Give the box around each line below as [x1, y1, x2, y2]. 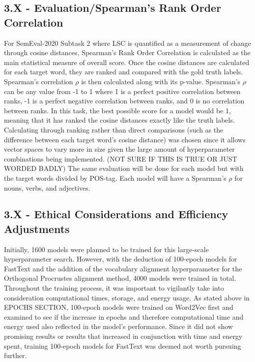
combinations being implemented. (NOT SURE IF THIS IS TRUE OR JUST [4, 153, 237, 164]
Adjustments [4, 221, 70, 236]
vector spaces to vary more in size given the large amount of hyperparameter [4, 144, 235, 154]
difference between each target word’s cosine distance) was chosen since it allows [4, 134, 246, 144]
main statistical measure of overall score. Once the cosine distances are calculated [4, 57, 250, 67]
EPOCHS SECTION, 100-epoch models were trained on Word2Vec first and [4, 302, 233, 312]
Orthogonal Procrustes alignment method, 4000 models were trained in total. [4, 273, 236, 283]
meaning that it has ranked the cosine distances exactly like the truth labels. [4, 115, 235, 125]
